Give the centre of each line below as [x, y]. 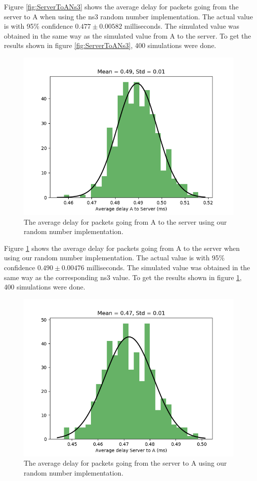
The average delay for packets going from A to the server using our [125, 221]
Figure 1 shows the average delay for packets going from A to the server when [122, 248]
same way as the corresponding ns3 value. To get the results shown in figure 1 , [123, 277]
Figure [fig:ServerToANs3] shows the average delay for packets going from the [121, 6]
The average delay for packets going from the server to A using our [125, 463]
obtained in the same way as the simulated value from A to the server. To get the [128, 35]
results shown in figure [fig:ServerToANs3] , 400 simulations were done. [110, 45]
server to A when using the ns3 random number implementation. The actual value [128, 16]
